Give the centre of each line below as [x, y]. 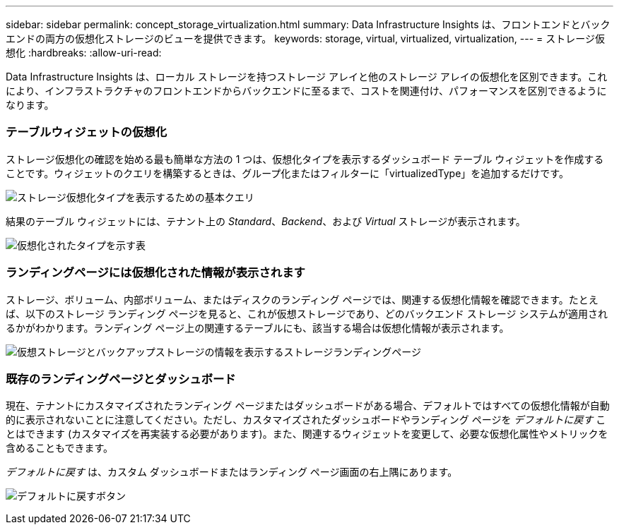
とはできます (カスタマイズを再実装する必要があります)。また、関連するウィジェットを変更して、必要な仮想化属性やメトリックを [307, 434]
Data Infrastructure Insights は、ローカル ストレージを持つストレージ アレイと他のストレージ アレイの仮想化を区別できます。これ [307, 77]
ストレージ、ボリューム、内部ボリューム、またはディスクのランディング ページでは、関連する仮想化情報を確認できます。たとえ [302, 299]
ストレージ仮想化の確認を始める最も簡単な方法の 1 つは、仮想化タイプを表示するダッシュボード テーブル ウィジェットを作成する [305, 159]
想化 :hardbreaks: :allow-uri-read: [84, 53]
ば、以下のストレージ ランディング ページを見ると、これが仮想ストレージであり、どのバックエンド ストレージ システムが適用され [307, 313]
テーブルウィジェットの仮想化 [87, 132]
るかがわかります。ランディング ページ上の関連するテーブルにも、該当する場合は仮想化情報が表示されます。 [258, 327]
